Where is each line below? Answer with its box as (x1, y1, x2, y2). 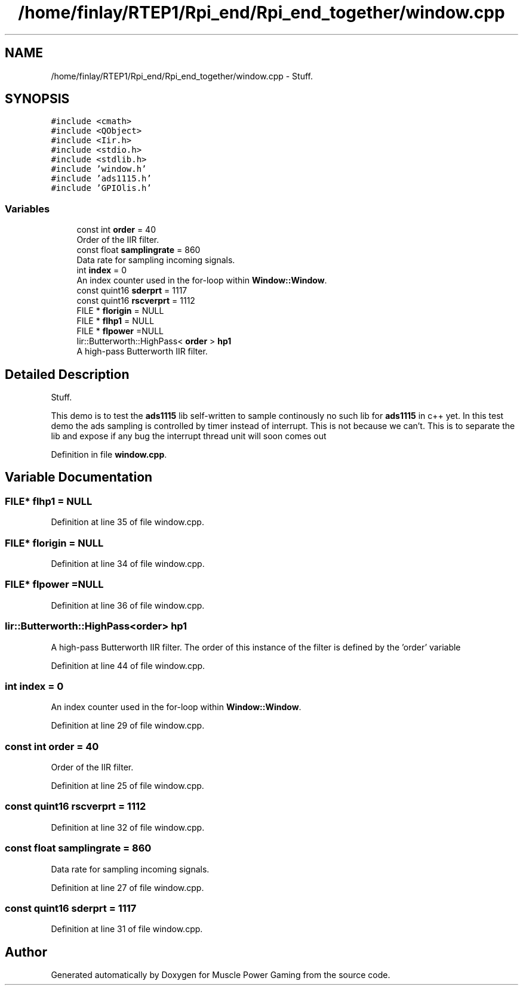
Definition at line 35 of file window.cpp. (51, 517, 204, 528)
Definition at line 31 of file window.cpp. (51, 924, 203, 935)
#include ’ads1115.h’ (51, 174, 152, 184)
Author (5, 944, 47, 960)
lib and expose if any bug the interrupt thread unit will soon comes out (51, 431, 327, 442)
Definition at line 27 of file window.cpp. (51, 882, 204, 893)
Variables (5, 202, 50, 215)
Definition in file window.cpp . (51, 449, 167, 460)
